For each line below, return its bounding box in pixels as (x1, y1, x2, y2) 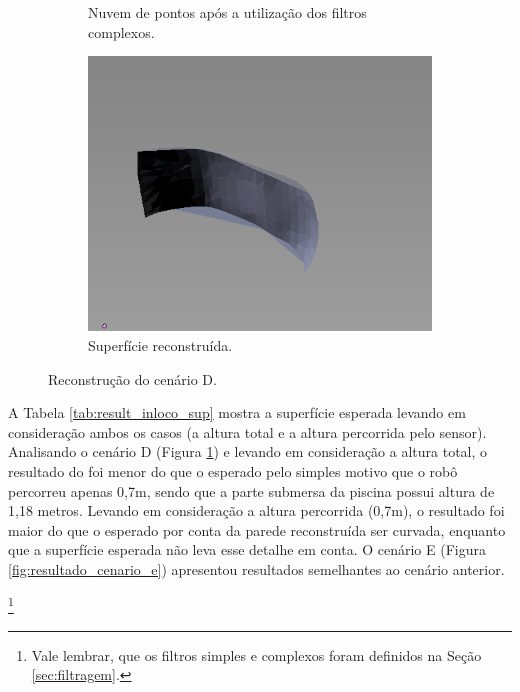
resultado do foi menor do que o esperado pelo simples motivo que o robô (8, 460, 458, 481)
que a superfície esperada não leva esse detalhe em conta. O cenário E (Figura (8, 539, 486, 560)
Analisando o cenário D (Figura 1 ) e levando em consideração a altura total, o (8, 441, 488, 462)
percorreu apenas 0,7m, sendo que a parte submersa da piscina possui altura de (8, 480, 495, 501)
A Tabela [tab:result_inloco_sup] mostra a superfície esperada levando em (8, 402, 466, 423)
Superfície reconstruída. (88, 334, 233, 355)
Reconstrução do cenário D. (48, 368, 217, 389)
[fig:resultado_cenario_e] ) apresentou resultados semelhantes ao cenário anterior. (8, 558, 505, 579)
